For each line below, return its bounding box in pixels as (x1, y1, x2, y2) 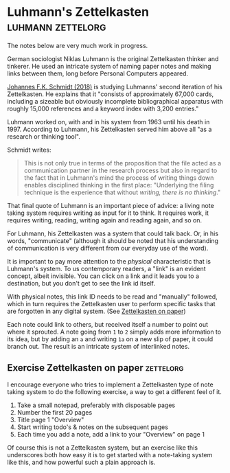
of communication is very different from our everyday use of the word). (7, 244, 209, 252)
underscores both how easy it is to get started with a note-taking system (7, 450, 213, 459)
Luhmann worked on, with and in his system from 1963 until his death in (7, 117, 210, 126)
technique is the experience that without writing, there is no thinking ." (23, 188, 221, 196)
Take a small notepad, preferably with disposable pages (16, 401, 176, 409)
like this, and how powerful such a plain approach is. (7, 458, 156, 466)
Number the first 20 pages (16, 408, 93, 416)
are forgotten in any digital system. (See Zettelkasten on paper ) (7, 307, 187, 315)
